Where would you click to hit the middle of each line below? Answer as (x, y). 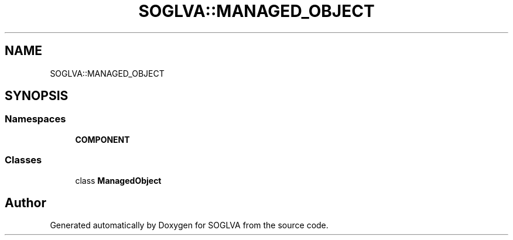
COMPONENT (102, 139)
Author (25, 203)
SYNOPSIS (37, 96)
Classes (23, 160)
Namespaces (35, 119)
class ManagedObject (118, 180)
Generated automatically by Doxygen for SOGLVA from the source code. (189, 225)
